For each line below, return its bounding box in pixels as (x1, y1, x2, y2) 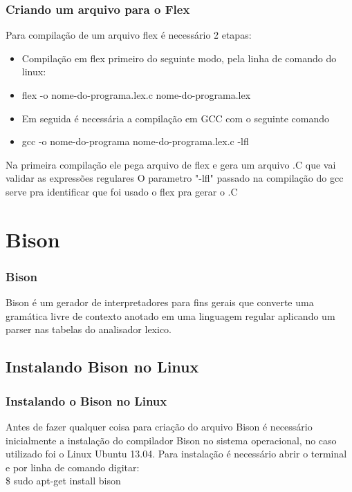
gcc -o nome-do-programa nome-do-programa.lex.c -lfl (21, 134, 249, 149)
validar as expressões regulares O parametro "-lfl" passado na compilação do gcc (6, 171, 344, 185)
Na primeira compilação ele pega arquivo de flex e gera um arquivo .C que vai (6, 157, 336, 171)
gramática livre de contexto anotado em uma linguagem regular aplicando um (6, 308, 335, 323)
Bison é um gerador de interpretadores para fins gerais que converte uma (6, 295, 314, 310)
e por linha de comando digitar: (6, 460, 140, 474)
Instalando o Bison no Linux (6, 392, 167, 409)
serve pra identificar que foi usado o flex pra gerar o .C (6, 184, 238, 198)
